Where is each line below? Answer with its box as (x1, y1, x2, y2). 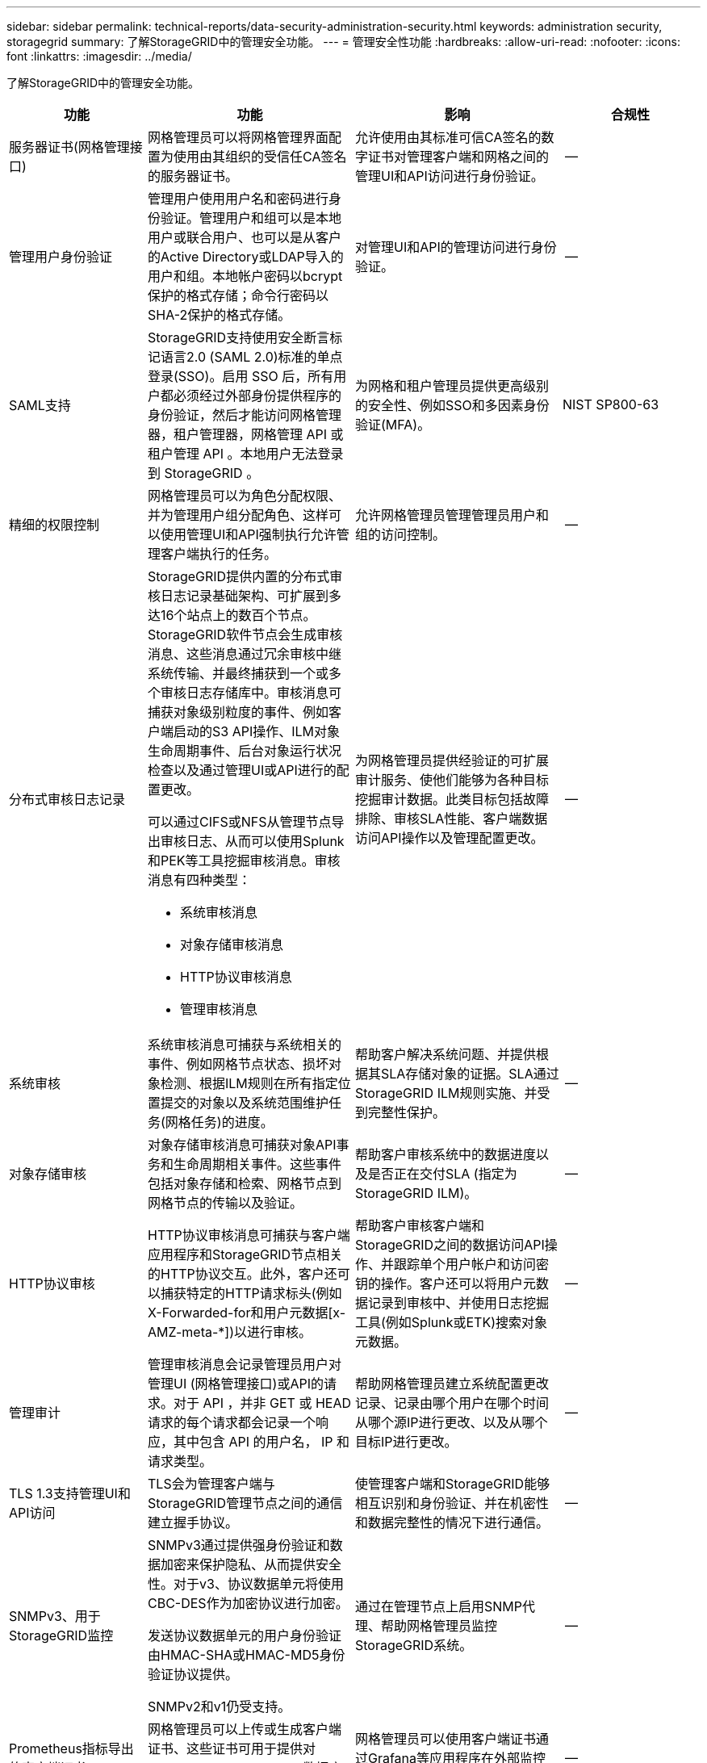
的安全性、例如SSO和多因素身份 (355, 397, 550, 413)
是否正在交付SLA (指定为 (368, 1166, 517, 1182)
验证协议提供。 (148, 1666, 239, 1682)
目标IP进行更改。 (355, 1434, 458, 1450)
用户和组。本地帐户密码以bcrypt (148, 268, 343, 284)
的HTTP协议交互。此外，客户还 (148, 1266, 337, 1282)
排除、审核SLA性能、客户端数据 (355, 810, 548, 827)
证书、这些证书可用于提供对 (148, 1740, 316, 1757)
